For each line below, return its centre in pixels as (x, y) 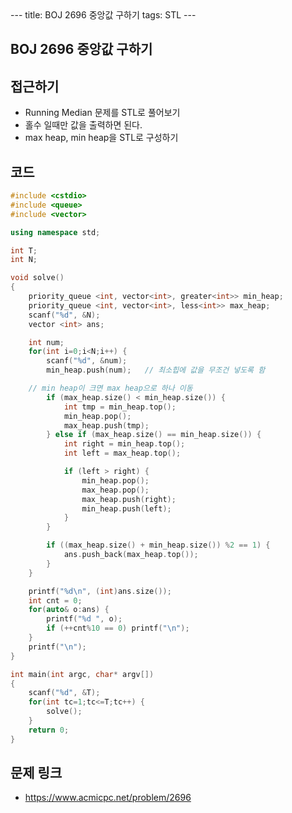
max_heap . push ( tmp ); (106, 425)
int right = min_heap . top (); (124, 444)
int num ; (46, 342)
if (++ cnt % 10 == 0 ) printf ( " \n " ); (118, 628)
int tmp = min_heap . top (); (120, 407)
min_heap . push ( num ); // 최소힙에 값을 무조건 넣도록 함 (156, 370)
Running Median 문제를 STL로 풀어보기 (102, 113)
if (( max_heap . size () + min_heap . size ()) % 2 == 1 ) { (158, 545)
